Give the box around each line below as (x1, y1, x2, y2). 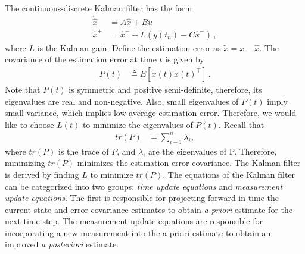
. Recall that (218, 118, 264, 130)
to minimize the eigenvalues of (82, 118, 193, 130)
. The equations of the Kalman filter (163, 168, 295, 180)
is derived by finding (5, 168, 79, 180)
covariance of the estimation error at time (5, 53, 157, 65)
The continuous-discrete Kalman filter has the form (5, 2, 192, 14)
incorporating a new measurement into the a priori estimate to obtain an (5, 226, 271, 239)
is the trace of (58, 145, 109, 157)
